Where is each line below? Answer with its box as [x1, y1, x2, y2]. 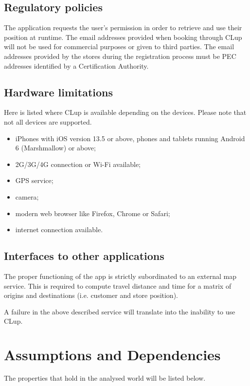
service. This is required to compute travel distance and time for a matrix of [4, 280, 232, 291]
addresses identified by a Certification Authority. [4, 60, 149, 71]
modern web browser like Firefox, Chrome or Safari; [15, 208, 170, 218]
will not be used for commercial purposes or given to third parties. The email [4, 41, 234, 52]
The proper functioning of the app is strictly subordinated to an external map [4, 271, 237, 281]
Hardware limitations [4, 84, 113, 99]
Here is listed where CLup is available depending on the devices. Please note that [4, 107, 247, 117]
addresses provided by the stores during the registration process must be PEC [4, 51, 236, 61]
